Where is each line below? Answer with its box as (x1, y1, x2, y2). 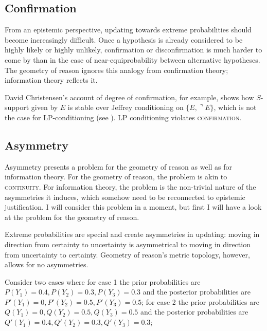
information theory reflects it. (5, 75, 98, 85)
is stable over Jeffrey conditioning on (67, 102, 184, 113)
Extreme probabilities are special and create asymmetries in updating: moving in (5, 229, 260, 240)
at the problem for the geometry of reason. (5, 211, 139, 222)
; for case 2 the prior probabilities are (141, 296, 259, 307)
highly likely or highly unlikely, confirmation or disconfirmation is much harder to (5, 44, 262, 55)
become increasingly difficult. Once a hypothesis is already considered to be (5, 34, 243, 45)
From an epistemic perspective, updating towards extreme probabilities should (5, 24, 252, 35)
